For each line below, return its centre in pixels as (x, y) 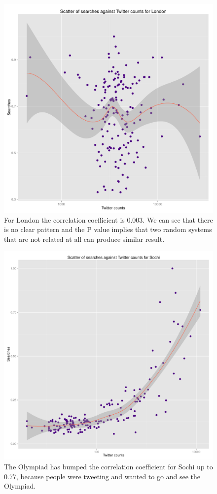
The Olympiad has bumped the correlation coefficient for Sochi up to (108, 466)
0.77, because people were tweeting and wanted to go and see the (102, 476)
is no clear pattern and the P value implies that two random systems (108, 229)
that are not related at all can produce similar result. (84, 239)
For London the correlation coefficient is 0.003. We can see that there (108, 219)
